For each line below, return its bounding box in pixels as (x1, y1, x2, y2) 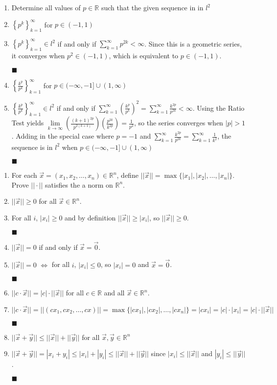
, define (116, 170, 138, 180)
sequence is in (11, 142, 53, 152)
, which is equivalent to (109, 50, 179, 61)
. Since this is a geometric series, (144, 38, 242, 48)
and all (104, 288, 125, 298)
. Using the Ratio (192, 102, 245, 113)
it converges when (11, 50, 65, 61)
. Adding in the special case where (11, 131, 114, 141)
